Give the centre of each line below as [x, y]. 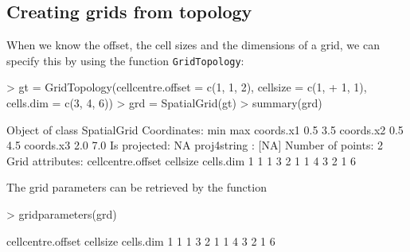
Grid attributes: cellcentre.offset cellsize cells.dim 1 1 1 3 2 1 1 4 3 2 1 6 [182, 160]
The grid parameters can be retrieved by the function [137, 187]
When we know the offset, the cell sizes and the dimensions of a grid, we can [193, 45]
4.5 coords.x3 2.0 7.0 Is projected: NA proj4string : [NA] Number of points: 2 [195, 145]
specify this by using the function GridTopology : [125, 60]
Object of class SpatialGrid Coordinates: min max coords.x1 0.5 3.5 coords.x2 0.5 [205, 129]
